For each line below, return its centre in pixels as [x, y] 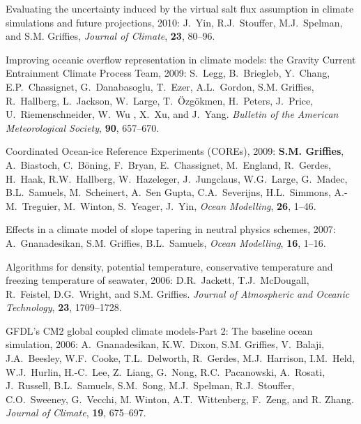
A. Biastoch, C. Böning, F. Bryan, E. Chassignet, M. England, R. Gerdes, [169, 164]
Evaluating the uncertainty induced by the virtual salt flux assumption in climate [180, 8]
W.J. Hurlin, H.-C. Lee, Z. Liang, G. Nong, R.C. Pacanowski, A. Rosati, [166, 371]
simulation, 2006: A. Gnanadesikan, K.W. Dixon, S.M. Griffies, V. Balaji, [165, 344]
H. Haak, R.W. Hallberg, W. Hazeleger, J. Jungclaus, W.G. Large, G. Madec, [177, 178]
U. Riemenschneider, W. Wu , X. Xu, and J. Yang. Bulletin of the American [172, 114]
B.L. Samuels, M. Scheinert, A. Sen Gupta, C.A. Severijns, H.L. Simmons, [168, 192]
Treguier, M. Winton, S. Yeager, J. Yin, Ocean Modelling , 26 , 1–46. [169, 205]
